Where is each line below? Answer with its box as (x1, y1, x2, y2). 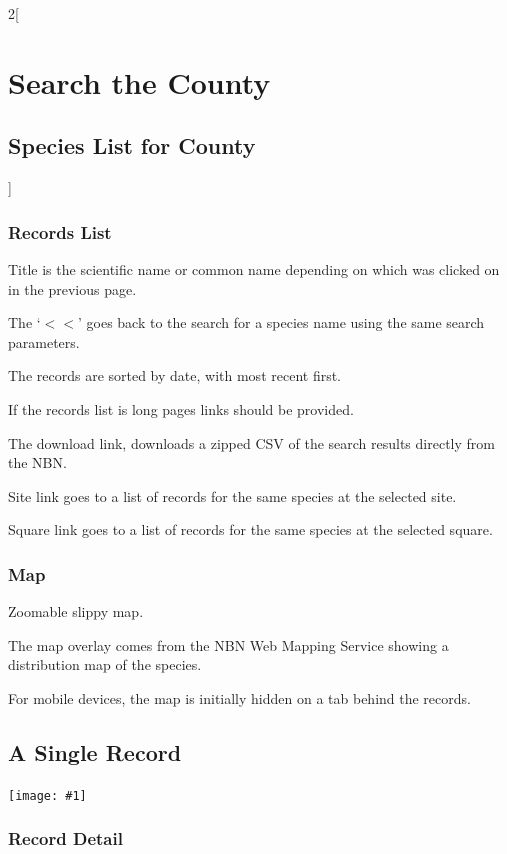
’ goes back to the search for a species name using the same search (77, 312, 485, 333)
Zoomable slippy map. (8, 601, 144, 622)
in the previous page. (8, 278, 137, 299)
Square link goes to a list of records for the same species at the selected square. (8, 519, 493, 540)
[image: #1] (8, 788, 87, 803)
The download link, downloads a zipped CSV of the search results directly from (8, 432, 495, 453)
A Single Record (8, 736, 182, 767)
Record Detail (8, 826, 123, 851)
